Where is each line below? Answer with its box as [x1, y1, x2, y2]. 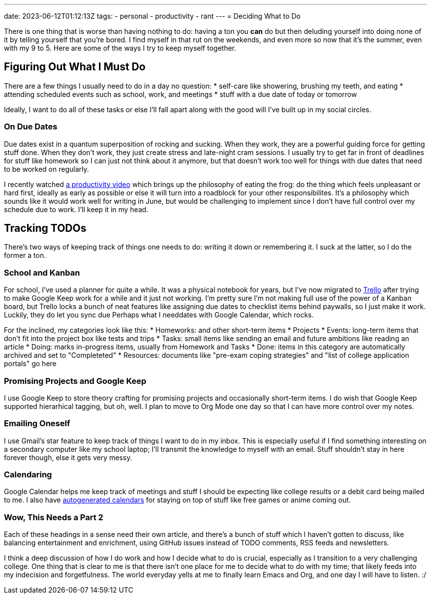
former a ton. [4, 251, 46, 260]
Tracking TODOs [4, 222, 87, 235]
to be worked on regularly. [4, 164, 89, 173]
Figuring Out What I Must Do [4, 61, 146, 73]
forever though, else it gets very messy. [4, 453, 132, 462]
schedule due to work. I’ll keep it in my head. [4, 205, 149, 214]
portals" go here [4, 359, 57, 368]
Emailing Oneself [4, 418, 70, 429]
